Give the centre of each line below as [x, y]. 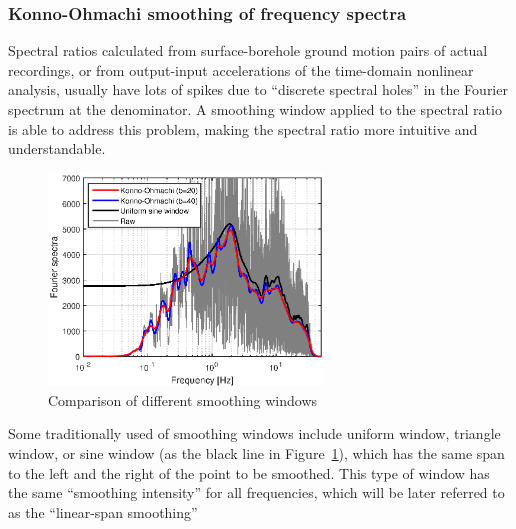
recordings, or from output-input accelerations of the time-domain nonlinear [241, 69]
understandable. [57, 148]
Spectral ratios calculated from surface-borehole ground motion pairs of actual [248, 50]
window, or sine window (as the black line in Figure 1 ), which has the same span [256, 452]
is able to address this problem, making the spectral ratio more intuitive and [243, 128]
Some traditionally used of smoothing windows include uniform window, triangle [254, 433]
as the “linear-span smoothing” [103, 511]
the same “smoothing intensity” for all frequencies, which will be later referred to [256, 492]
